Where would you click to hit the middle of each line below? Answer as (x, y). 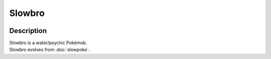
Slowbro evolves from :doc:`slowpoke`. (50, 49)
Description (28, 31)
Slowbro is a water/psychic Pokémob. (48, 43)
